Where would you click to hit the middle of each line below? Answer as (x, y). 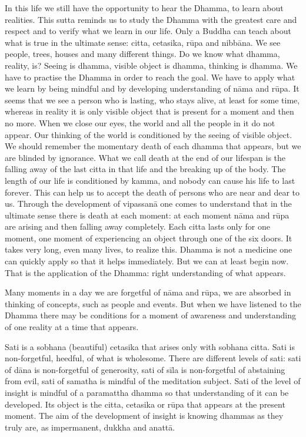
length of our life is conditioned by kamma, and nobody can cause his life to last (150, 180)
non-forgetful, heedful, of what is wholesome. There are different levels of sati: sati (153, 358)
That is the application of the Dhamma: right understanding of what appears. (145, 272)
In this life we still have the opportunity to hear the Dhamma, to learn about (144, 8)
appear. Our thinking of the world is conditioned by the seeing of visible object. (149, 134)
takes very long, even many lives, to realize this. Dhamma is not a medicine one (149, 249)
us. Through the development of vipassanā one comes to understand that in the (148, 204)
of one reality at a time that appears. (72, 327)
